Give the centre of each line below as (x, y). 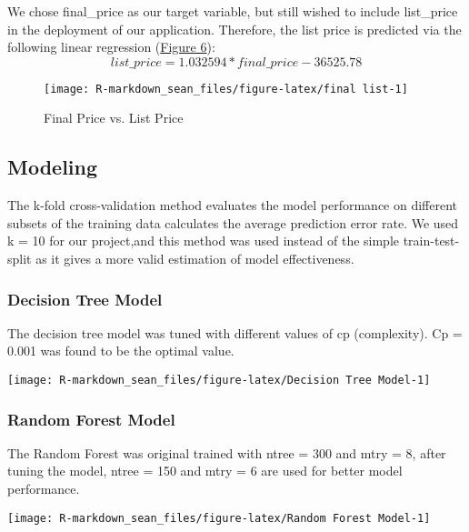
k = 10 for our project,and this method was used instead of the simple (204, 241)
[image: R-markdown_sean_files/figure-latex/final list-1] (226, 89)
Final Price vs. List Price (114, 118)
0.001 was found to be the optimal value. (121, 351)
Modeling (53, 167)
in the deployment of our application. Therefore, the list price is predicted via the (234, 29)
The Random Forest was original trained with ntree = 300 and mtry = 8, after (227, 452)
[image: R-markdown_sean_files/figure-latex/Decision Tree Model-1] (219, 381)
